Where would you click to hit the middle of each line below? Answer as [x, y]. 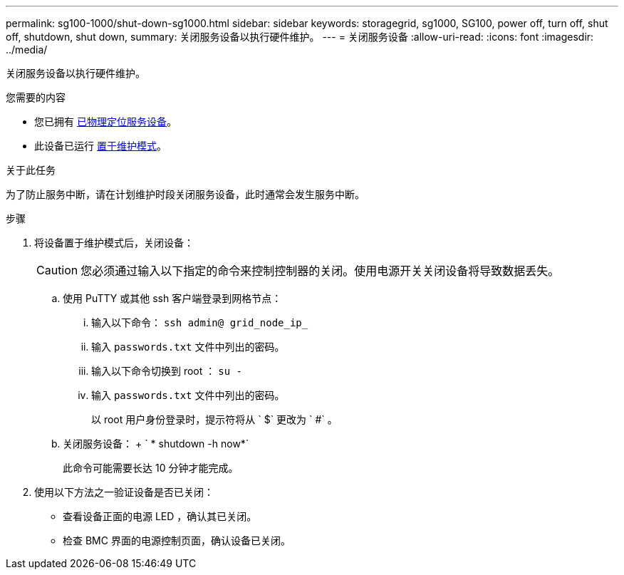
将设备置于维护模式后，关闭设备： [114, 243]
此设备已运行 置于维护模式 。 [100, 146]
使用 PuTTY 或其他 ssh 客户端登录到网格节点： [172, 298]
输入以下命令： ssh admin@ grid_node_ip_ [200, 322]
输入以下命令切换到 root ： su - [167, 371]
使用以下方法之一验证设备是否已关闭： [124, 492]
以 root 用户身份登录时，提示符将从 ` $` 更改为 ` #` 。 [214, 419]
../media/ [27, 50]
